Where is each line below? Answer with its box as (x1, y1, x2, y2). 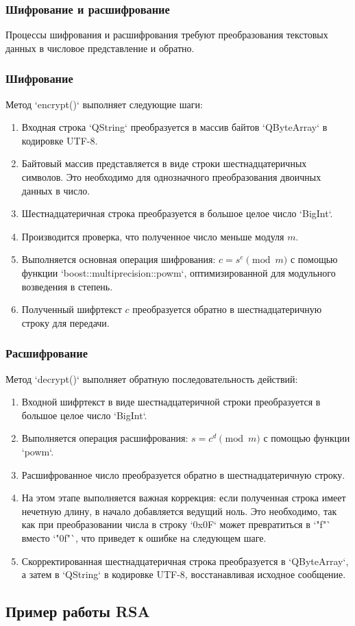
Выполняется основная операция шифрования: (21, 252, 216, 266)
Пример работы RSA (5, 601, 150, 622)
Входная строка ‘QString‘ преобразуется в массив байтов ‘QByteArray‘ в (21, 120, 328, 134)
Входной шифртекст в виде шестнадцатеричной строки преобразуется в (21, 395, 321, 409)
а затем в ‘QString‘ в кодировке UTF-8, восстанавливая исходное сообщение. (21, 567, 346, 581)
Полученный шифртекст (21, 302, 122, 316)
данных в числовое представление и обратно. (5, 40, 195, 55)
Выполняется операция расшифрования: (21, 431, 188, 445)
